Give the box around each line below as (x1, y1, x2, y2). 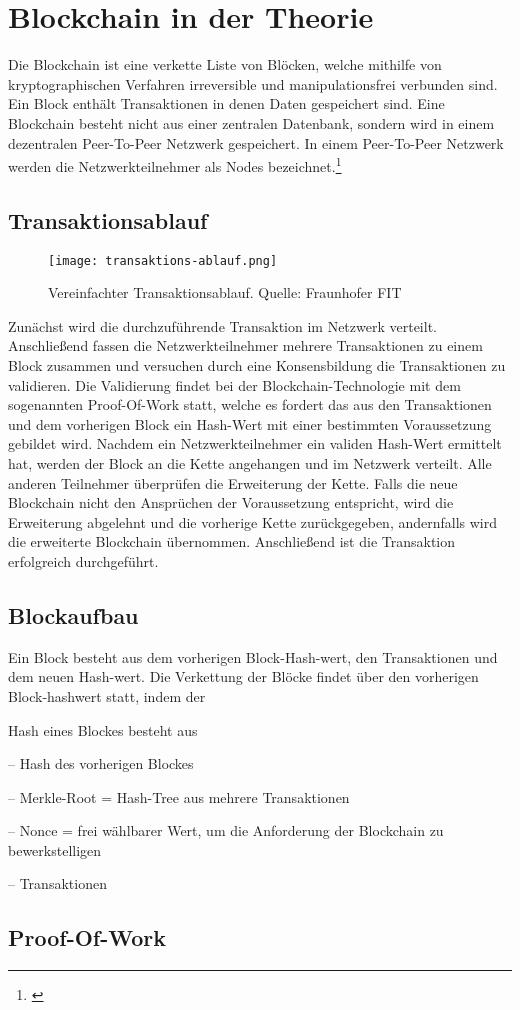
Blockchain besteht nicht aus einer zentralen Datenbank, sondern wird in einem (8, 112, 495, 133)
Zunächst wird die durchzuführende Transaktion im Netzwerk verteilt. (8, 315, 437, 336)
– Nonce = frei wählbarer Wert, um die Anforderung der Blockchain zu (8, 820, 444, 841)
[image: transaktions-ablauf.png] (48, 253, 278, 268)
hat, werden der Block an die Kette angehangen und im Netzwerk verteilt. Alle (8, 452, 492, 473)
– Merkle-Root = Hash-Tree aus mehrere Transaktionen (8, 786, 350, 807)
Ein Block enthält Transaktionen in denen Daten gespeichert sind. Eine (8, 93, 445, 114)
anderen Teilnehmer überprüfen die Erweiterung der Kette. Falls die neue (8, 472, 458, 493)
